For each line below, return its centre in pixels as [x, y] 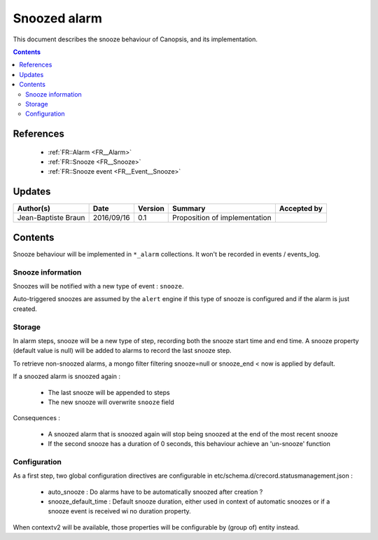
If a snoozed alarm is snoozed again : [67, 376]
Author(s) [34, 209]
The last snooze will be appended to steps [109, 392]
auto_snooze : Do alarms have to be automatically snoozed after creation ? [155, 492]
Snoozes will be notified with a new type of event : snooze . [98, 286]
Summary [189, 209]
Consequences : [37, 418]
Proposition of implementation [222, 218]
